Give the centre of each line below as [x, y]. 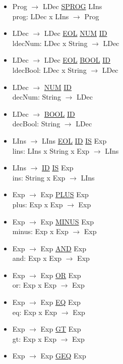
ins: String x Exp [39, 177]
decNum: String [37, 97]
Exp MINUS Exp [67, 221]
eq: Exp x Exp [35, 312]
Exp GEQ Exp [63, 356]
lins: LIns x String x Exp [51, 150]
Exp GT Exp [61, 329]
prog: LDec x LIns [41, 16]
